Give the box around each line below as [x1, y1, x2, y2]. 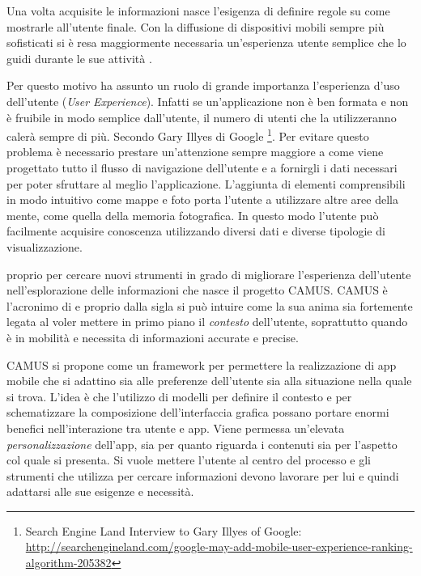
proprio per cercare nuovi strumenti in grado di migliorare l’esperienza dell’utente [6, 265, 411, 282]
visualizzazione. [6, 238, 83, 255]
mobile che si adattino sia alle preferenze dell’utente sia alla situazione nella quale [6, 372, 412, 389]
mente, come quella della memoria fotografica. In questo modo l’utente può [6, 206, 379, 223]
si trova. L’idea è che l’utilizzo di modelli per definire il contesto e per [6, 388, 352, 404]
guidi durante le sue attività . [6, 49, 152, 66]
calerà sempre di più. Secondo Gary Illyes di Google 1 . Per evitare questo [6, 125, 369, 144]
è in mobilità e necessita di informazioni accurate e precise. [6, 328, 299, 345]
